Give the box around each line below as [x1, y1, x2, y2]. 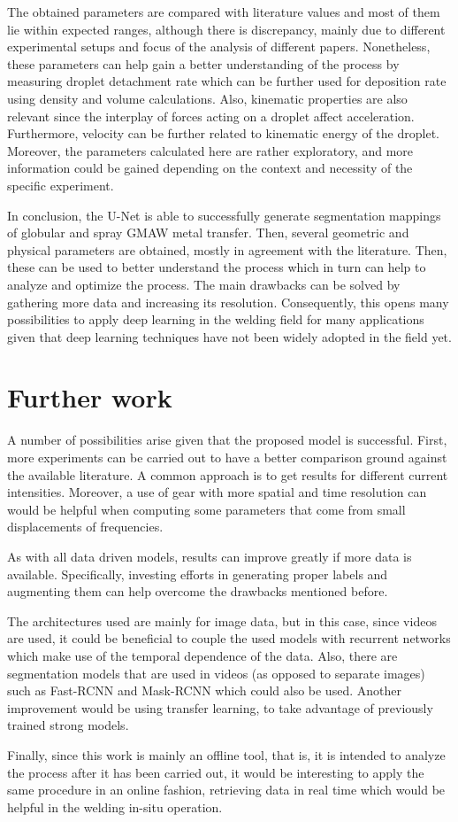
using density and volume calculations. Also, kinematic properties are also [7, 89, 408, 107]
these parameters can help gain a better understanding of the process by [7, 54, 400, 73]
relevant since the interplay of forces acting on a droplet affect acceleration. [7, 106, 415, 125]
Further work [7, 379, 172, 415]
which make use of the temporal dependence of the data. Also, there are [7, 646, 398, 664]
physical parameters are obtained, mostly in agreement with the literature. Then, [7, 240, 447, 259]
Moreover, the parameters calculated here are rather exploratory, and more [7, 141, 414, 159]
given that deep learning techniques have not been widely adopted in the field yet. [7, 327, 452, 345]
